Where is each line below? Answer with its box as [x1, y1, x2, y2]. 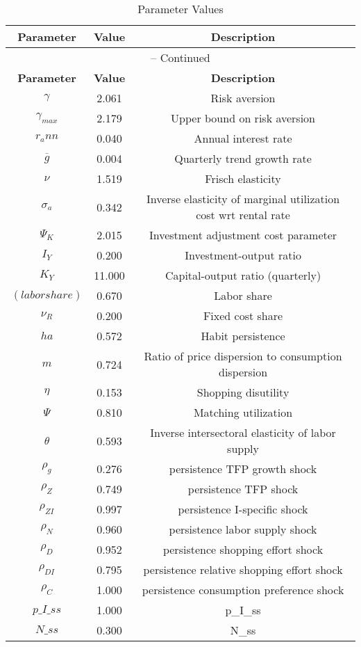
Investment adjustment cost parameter [149, 227, 337, 243]
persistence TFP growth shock [169, 461, 317, 477]
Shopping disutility [196, 384, 289, 400]
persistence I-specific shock [178, 501, 308, 517]
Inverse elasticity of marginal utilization [146, 191, 340, 207]
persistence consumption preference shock [142, 582, 344, 598]
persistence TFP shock [187, 481, 299, 497]
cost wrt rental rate [196, 207, 290, 223]
